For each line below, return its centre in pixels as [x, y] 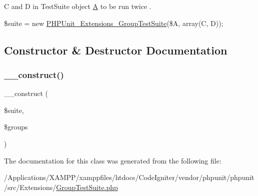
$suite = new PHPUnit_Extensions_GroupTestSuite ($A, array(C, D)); [114, 23]
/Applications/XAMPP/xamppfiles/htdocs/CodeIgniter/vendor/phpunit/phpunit [129, 177]
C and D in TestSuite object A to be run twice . [78, 6]
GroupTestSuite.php [87, 187]
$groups [16, 127]
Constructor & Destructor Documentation [116, 50]
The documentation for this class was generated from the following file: [113, 160]
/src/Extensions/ [30, 187]
